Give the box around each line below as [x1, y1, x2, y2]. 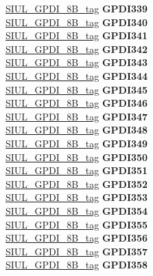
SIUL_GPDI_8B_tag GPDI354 [5, 203, 148, 217]
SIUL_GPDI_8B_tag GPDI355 [5, 217, 148, 231]
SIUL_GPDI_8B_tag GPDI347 [5, 109, 148, 123]
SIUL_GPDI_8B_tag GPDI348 [5, 123, 148, 137]
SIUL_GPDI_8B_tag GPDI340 [5, 14, 148, 29]
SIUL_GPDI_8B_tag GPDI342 [5, 41, 148, 56]
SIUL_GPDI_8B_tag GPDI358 [5, 257, 148, 272]
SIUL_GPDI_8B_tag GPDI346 [5, 96, 148, 110]
